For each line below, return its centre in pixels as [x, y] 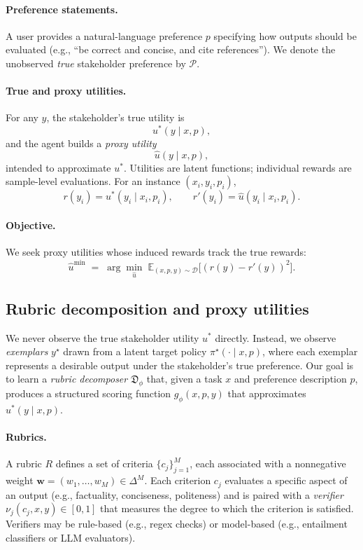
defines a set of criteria [104, 463]
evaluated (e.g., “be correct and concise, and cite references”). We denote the [171, 49]
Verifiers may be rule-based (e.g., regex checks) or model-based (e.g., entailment [177, 524]
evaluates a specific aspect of [286, 480]
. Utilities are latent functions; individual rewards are [237, 167]
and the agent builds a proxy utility [81, 143]
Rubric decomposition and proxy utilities [157, 308]
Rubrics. [26, 437]
